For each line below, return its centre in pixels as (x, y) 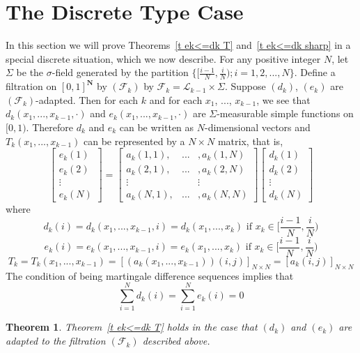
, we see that (283, 99)
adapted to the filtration (56, 341)
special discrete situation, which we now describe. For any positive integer (163, 58)
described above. (176, 341)
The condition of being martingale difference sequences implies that (150, 275)
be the (30, 72)
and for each (176, 99)
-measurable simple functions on (285, 113)
